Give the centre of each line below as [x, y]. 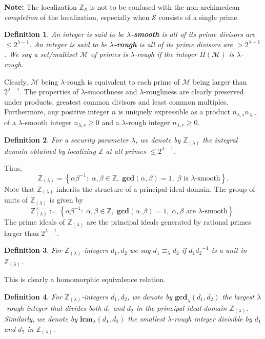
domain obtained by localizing [50, 151]
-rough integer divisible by [212, 319]
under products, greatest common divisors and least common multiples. [116, 101]
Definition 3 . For [33, 250]
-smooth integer [47, 122]
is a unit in [229, 250]
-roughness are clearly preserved [194, 92]
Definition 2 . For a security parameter [66, 140]
